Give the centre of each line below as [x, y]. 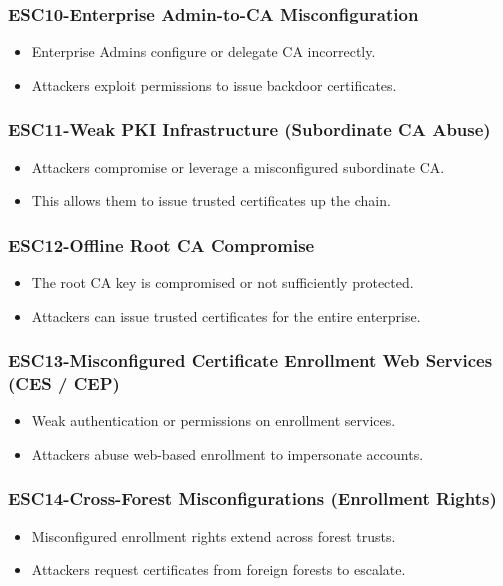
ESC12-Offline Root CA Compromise [161, 244]
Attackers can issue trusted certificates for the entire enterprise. [226, 315]
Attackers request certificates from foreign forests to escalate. [218, 569]
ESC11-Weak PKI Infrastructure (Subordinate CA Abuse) [249, 129]
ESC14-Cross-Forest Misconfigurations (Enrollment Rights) [252, 498]
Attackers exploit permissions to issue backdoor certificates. [214, 84]
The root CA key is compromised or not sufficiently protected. [222, 282]
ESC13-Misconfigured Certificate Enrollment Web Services [250, 360]
